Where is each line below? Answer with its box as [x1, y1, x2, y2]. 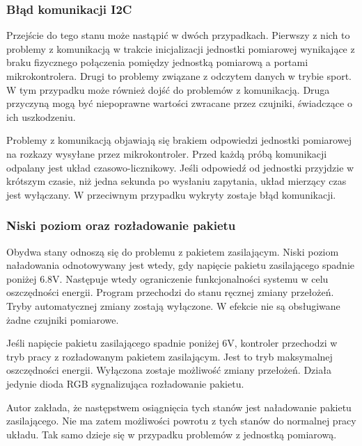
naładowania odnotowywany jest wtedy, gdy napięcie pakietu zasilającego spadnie [6, 258, 355, 272]
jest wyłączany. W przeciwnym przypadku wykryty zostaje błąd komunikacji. [6, 187, 336, 201]
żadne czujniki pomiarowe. [6, 312, 119, 327]
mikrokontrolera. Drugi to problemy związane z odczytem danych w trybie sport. [6, 69, 352, 83]
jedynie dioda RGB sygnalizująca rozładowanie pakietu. [6, 376, 244, 390]
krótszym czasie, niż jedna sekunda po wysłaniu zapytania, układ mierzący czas [6, 174, 347, 188]
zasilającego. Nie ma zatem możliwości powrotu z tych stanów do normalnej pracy [6, 413, 356, 428]
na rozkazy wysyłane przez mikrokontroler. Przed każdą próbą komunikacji [6, 146, 327, 160]
